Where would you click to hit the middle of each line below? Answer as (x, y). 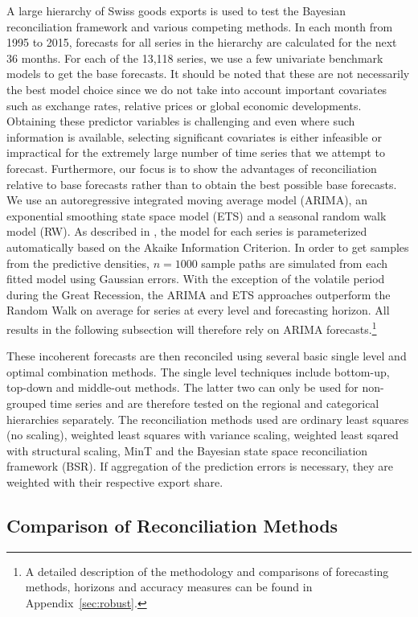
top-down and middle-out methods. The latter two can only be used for (182, 387)
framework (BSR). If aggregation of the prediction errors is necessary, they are (200, 466)
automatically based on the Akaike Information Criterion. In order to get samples (208, 247)
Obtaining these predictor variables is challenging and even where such (181, 121)
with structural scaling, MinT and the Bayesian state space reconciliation (187, 450)
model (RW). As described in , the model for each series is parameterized (187, 231)
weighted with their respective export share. (115, 481)
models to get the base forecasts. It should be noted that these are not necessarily (208, 74)
